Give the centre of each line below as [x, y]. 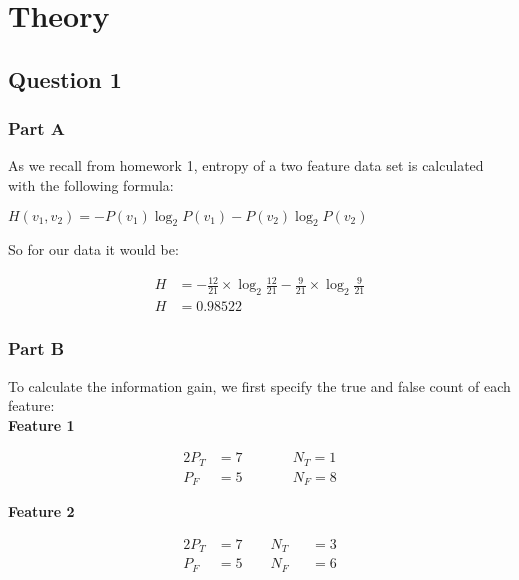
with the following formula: [91, 184]
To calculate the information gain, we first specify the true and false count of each [259, 385]
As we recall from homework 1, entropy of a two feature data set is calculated [246, 165]
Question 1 [65, 78]
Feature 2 [41, 511]
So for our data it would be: [93, 249]
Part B [36, 348]
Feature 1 [41, 424]
